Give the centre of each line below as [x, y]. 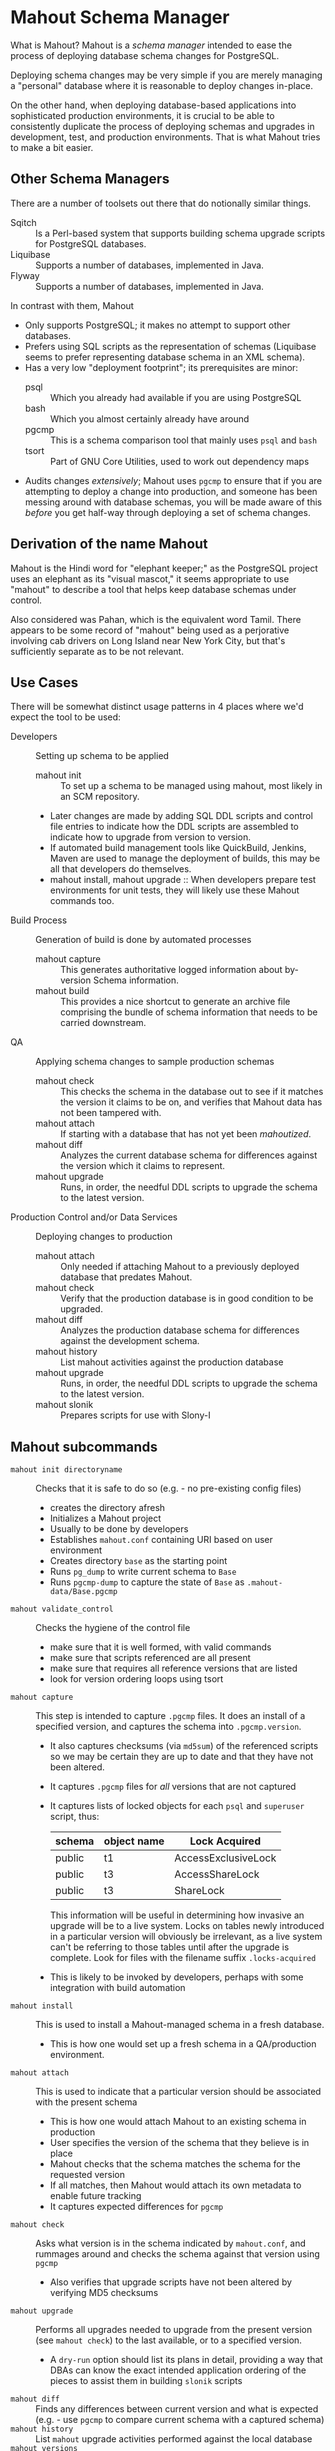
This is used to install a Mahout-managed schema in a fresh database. [180, 2025]
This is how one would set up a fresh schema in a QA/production [183, 2044]
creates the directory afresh [107, 1508]
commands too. [82, 901]
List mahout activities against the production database [172, 1362]
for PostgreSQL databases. [91, 243]
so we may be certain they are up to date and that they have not [181, 1757]
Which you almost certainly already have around [149, 418]
